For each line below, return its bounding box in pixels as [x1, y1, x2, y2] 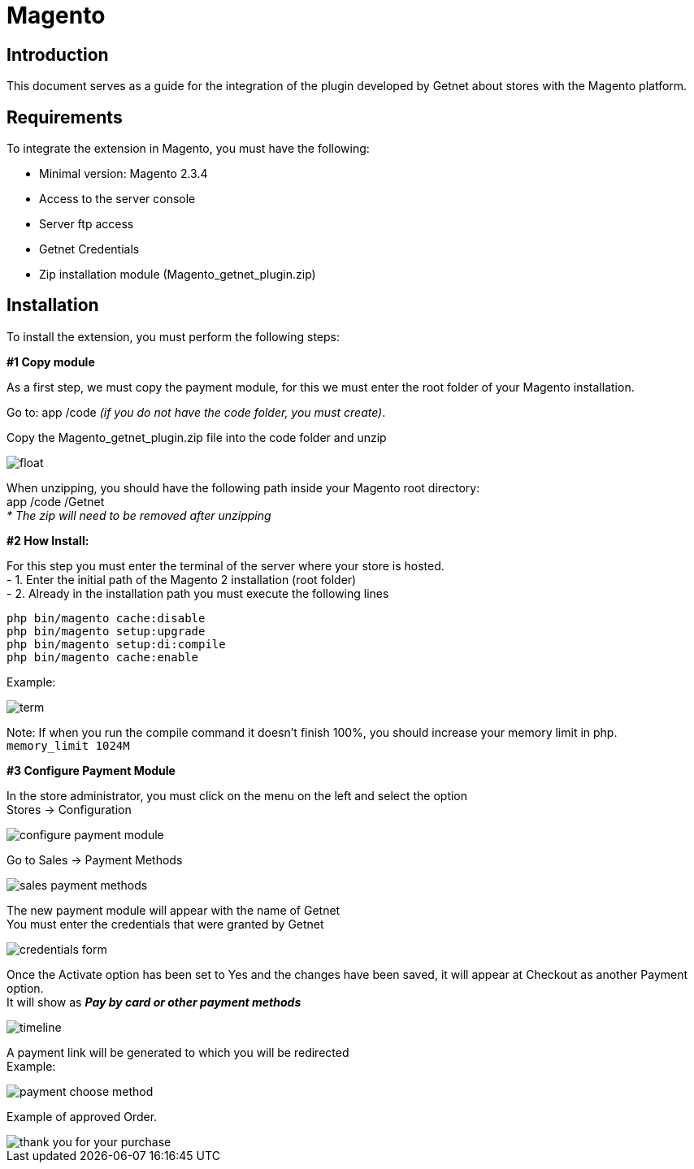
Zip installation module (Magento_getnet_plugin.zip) [39, 267, 316, 282]
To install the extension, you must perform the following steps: [7, 329, 340, 344]
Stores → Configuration [7, 802, 132, 816]
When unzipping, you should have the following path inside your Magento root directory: [7, 480, 480, 495]
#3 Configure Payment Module [7, 763, 176, 777]
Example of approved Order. [7, 1109, 158, 1124]
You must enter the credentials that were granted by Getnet [7, 916, 324, 931]
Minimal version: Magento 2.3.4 [39, 167, 208, 181]
